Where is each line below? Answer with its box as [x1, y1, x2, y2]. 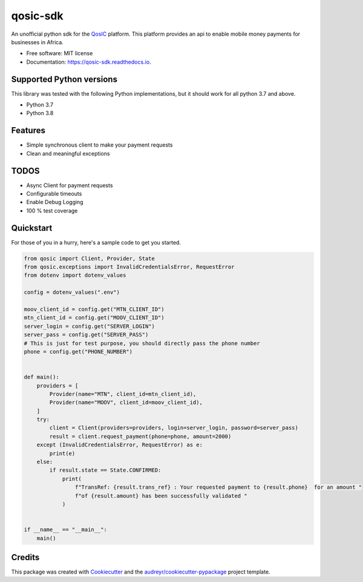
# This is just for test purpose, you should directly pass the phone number [24, 340, 260, 346]
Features [11, 125, 45, 136]
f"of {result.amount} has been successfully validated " [74, 492, 247, 499]
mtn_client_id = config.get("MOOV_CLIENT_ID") [24, 314, 165, 321]
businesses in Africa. [11, 38, 64, 45]
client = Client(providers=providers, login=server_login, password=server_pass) [49, 425, 299, 431]
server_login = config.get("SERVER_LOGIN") [24, 323, 155, 329]
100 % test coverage [26, 207, 78, 214]
